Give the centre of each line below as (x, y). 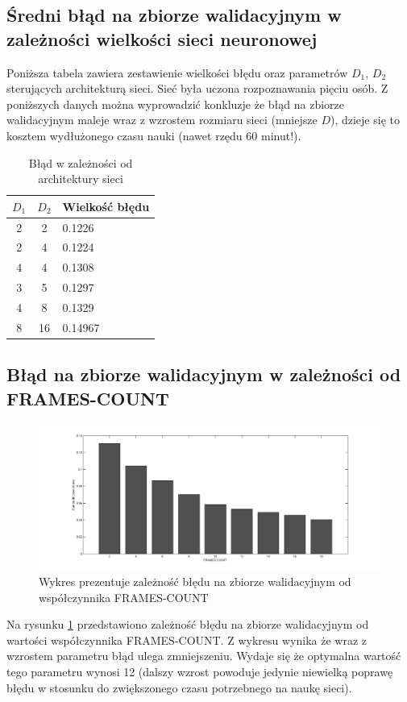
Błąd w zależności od (81, 162)
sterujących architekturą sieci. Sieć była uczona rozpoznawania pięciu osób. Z (197, 88)
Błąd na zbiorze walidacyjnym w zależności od (204, 374)
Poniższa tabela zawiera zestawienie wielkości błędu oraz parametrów (177, 72)
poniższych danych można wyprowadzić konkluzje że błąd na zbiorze (176, 104)
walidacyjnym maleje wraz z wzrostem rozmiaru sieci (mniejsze (162, 120)
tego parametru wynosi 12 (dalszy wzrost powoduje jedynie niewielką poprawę (200, 671)
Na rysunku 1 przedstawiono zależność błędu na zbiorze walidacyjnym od (188, 624)
